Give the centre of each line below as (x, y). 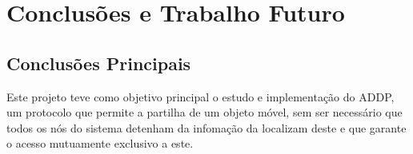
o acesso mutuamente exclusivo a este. (100, 143)
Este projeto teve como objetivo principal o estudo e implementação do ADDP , (200, 96)
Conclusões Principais (99, 63)
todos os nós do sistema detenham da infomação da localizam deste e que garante (206, 127)
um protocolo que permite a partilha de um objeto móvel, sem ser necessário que (204, 112)
